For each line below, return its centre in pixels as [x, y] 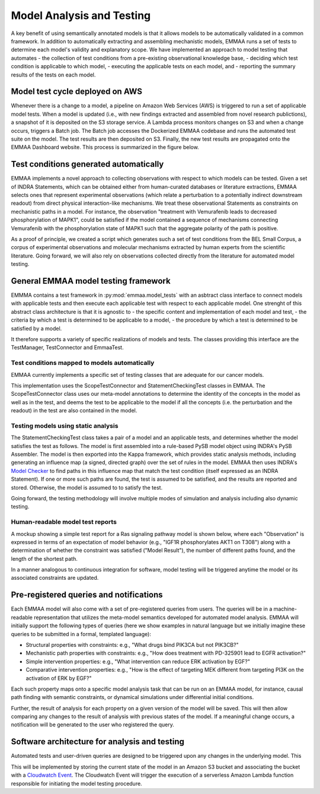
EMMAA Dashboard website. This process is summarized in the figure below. [105, 147]
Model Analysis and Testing [81, 15]
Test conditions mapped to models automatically [83, 363]
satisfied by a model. [36, 328]
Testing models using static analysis [65, 425]
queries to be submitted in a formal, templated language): [81, 634]
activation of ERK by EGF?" [59, 678]
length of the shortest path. [44, 558]
